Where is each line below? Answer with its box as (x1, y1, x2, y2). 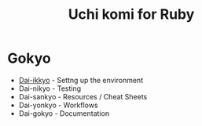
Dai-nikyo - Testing (18, 84, 82, 93)
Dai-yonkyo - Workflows (18, 100, 99, 110)
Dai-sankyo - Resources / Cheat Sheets (18, 92, 148, 101)
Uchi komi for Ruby (68, 5, 195, 23)
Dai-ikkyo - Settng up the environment (18, 75, 143, 85)
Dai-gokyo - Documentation (18, 108, 110, 118)
